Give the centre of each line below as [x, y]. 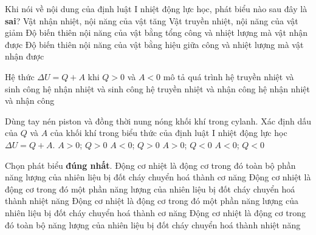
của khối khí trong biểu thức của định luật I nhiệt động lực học [169, 133]
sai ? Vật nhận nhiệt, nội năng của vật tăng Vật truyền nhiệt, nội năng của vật [152, 20]
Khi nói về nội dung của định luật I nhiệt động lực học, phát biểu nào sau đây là [156, 9]
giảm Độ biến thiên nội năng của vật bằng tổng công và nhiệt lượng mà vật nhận [156, 32]
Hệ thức [20, 76]
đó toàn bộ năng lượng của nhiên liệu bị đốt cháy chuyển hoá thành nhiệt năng [153, 224]
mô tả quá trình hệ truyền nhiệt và [228, 76]
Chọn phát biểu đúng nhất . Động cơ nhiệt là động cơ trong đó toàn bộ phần [150, 165]
